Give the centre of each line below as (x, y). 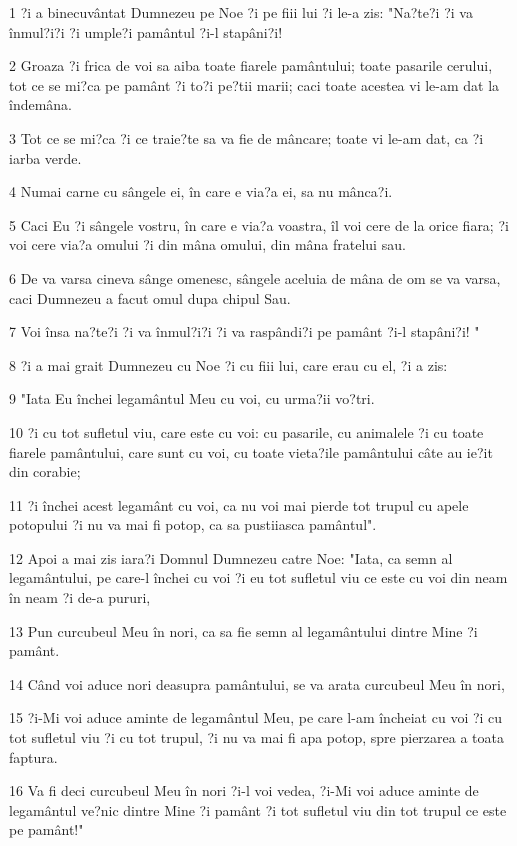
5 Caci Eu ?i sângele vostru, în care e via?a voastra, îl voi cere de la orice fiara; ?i (259, 224)
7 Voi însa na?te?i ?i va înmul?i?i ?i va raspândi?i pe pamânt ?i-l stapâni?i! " (244, 331)
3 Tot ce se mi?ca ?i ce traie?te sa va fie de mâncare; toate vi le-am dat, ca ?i (246, 137)
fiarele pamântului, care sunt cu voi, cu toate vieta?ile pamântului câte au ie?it (251, 451)
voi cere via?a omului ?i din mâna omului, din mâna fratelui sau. (207, 244)
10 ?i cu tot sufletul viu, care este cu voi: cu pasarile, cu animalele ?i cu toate (246, 431)
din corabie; (45, 471)
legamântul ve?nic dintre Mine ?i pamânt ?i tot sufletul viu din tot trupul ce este (258, 809)
